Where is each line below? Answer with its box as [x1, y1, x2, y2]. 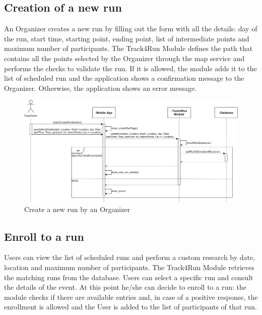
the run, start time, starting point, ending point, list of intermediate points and [4, 33, 249, 43]
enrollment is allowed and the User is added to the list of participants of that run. [4, 301, 257, 312]
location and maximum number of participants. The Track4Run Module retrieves [4, 261, 254, 272]
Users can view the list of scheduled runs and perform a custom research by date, [4, 252, 255, 262]
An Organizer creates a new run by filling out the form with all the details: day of [4, 23, 257, 34]
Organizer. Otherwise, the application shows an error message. [4, 82, 197, 93]
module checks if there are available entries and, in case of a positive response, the [4, 291, 258, 302]
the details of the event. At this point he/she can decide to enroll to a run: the [4, 282, 246, 292]
